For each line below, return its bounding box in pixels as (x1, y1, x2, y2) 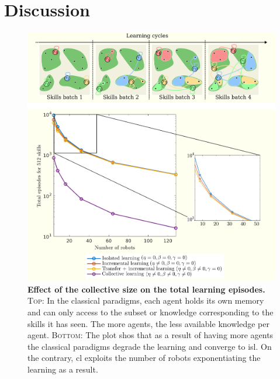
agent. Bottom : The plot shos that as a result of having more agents (27, 329, 274, 341)
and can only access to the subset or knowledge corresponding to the (27, 305, 274, 318)
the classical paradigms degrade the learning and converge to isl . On (27, 340, 272, 352)
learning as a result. (27, 363, 98, 375)
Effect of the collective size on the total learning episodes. (27, 283, 265, 295)
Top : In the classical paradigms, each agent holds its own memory (27, 294, 264, 307)
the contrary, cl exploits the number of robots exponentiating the (27, 352, 261, 364)
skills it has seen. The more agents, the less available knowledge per (27, 317, 269, 329)
